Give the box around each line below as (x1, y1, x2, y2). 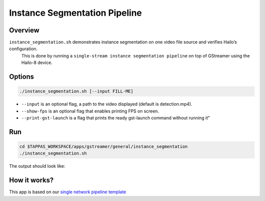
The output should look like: (9, 163, 66, 169)
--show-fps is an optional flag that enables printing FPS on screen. (21, 108, 159, 114)
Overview (9, 26, 40, 34)
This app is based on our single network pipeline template (9, 189, 127, 195)
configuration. (9, 46, 38, 52)
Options (9, 73, 34, 81)
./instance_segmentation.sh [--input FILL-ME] (19, 88, 133, 94)
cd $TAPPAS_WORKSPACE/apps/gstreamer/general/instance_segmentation (19, 144, 188, 149)
